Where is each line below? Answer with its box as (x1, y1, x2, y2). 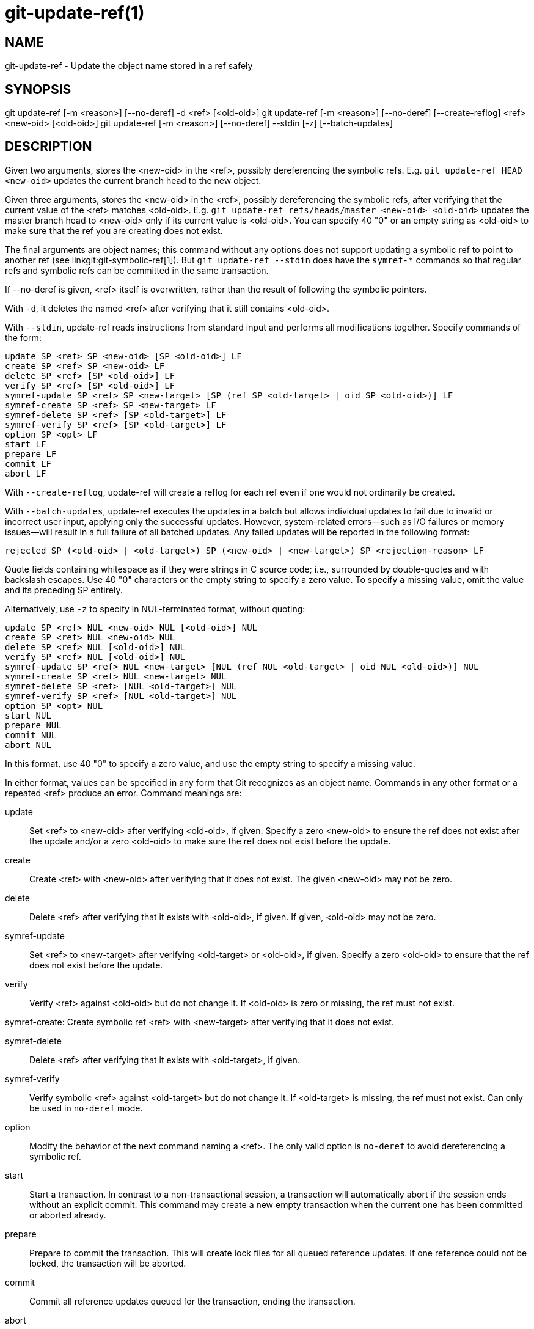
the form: (5, 332, 42, 343)
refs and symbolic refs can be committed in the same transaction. (5, 265, 269, 276)
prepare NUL (5, 720, 62, 730)
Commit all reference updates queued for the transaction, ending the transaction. (29, 1295, 356, 1306)
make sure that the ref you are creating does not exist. (5, 225, 223, 236)
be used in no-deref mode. (29, 1102, 143, 1113)
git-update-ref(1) (5, 2, 145, 23)
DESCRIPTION (5, 139, 92, 155)
